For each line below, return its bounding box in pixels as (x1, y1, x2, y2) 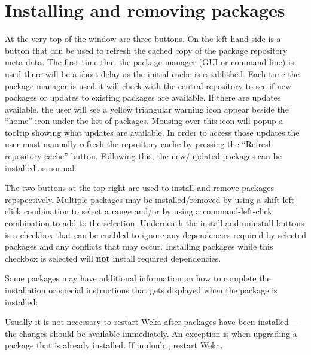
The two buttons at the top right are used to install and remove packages (5, 181, 274, 194)
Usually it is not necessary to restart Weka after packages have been (5, 315, 255, 328)
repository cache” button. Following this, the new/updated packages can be (5, 150, 282, 162)
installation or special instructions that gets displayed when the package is (5, 284, 278, 296)
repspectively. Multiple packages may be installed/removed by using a (5, 193, 261, 205)
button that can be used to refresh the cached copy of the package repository (5, 44, 288, 56)
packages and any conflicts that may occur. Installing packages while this (5, 240, 273, 253)
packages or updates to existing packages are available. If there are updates (5, 91, 281, 104)
